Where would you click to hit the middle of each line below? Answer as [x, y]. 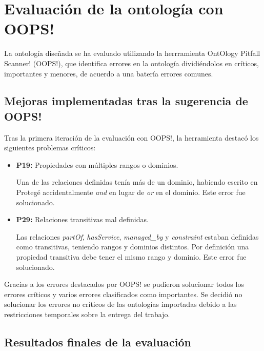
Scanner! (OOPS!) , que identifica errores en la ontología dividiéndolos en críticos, [131, 63]
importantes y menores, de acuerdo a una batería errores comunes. [109, 73]
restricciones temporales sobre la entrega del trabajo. [87, 314]
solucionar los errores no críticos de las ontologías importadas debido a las [120, 304]
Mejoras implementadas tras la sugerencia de [126, 101]
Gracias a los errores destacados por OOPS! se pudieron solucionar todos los [124, 284]
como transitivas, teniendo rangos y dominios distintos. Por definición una [133, 247]
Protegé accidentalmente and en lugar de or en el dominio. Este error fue [131, 192]
